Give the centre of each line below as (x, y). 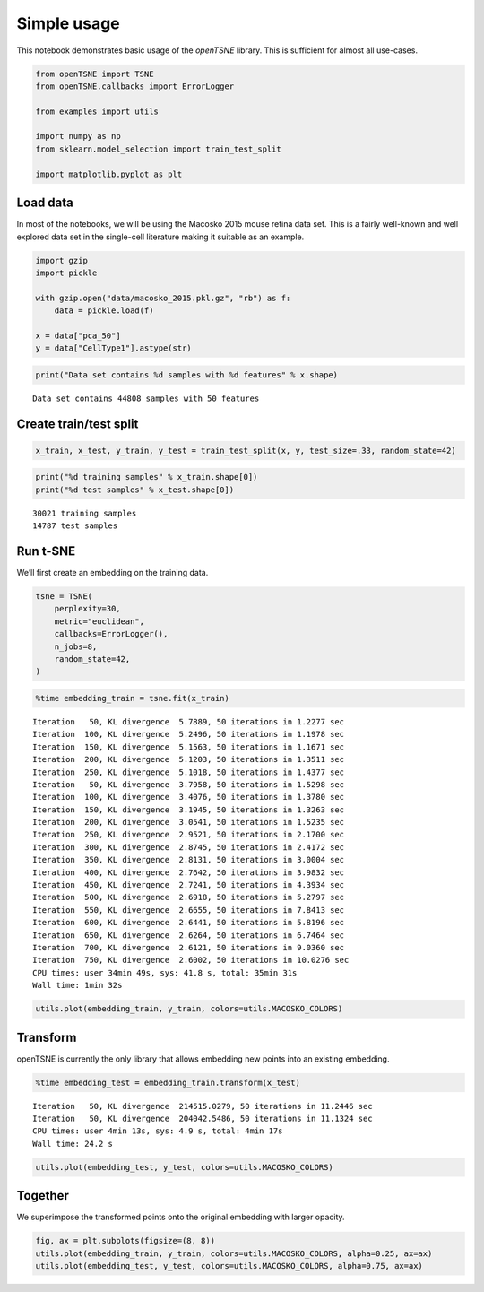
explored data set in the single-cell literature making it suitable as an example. (160, 237)
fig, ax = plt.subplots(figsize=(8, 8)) (125, 1241)
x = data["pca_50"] (78, 335)
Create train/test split (78, 424)
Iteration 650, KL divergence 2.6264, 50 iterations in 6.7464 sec (189, 935)
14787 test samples (75, 526)
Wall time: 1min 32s (78, 985)
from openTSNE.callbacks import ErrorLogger (135, 86)
